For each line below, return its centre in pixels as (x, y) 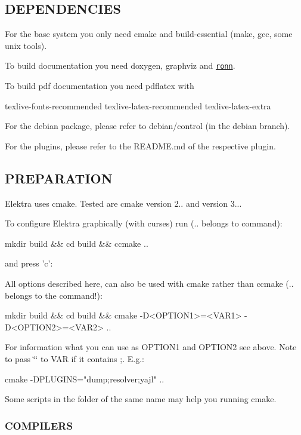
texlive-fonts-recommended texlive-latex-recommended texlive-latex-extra (138, 105)
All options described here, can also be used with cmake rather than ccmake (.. (149, 283)
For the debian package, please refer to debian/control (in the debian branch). (148, 126)
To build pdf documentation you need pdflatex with (100, 86)
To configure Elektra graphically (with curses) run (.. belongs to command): (144, 223)
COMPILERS (39, 425)
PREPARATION (59, 178)
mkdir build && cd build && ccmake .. (77, 243)
